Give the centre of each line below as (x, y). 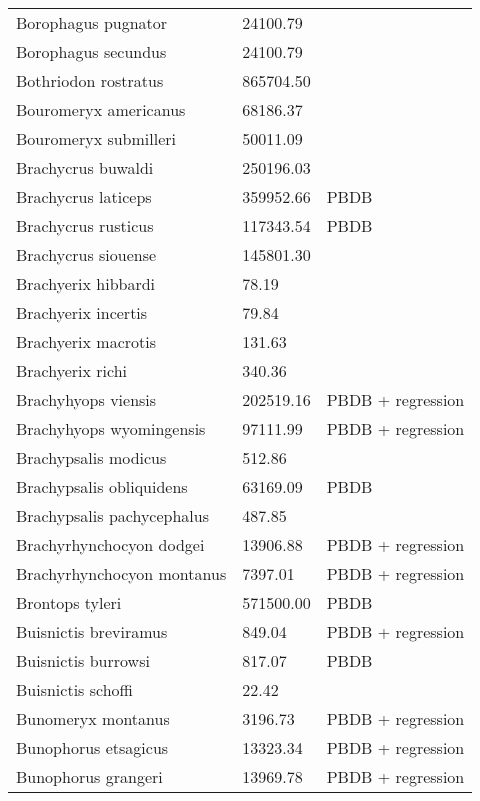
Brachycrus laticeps (84, 196)
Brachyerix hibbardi (86, 283)
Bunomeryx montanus (93, 718)
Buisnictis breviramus (92, 631)
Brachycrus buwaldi (85, 167)
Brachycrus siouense (86, 254)
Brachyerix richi (72, 370)
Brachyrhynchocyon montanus (121, 573)
